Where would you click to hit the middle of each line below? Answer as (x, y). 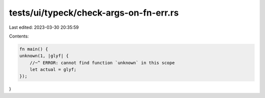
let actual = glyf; (53, 70)
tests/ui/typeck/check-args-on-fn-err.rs (94, 13)
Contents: (19, 36)
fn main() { (34, 49)
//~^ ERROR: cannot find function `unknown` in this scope (102, 63)
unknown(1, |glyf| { (44, 56)
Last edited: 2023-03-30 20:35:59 (44, 27)
